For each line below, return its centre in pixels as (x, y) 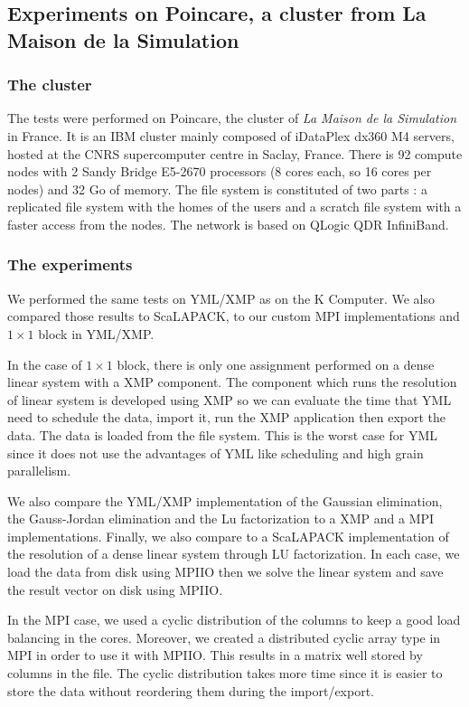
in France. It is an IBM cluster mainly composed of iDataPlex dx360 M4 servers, (231, 135)
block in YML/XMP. (96, 333)
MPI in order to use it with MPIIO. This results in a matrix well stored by (215, 655)
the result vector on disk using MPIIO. (115, 589)
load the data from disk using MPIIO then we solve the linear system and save (225, 572)
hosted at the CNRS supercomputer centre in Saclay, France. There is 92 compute (235, 153)
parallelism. (39, 471)
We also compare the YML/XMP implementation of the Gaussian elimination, (225, 500)
